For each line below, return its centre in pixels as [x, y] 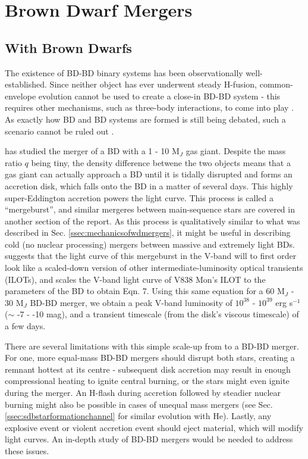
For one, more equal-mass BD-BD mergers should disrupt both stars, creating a [150, 357]
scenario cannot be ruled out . [59, 131]
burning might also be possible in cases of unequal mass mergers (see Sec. [139, 404]
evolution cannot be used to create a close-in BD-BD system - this [159, 96]
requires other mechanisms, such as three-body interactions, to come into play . [149, 107]
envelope [21, 96]
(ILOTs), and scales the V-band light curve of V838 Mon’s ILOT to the [135, 279]
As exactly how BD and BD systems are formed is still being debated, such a [145, 119]
